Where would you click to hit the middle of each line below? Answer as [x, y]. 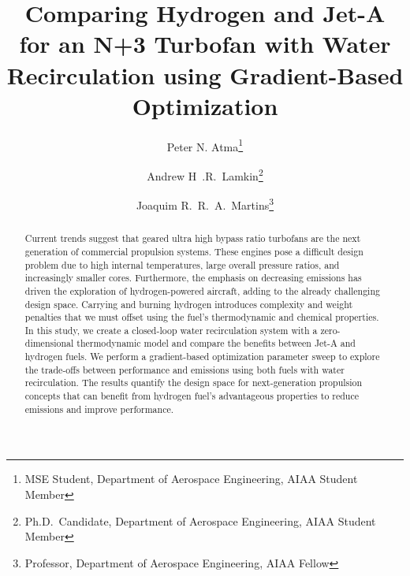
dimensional [49, 343]
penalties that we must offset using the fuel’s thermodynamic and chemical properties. [202, 317]
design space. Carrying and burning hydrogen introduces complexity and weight [189, 304]
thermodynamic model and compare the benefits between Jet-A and [216, 343]
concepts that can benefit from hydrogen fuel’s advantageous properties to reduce [192, 396]
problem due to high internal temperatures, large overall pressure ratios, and [182, 264]
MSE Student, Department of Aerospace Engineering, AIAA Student [191, 479]
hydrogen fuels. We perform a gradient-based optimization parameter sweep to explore [202, 357]
